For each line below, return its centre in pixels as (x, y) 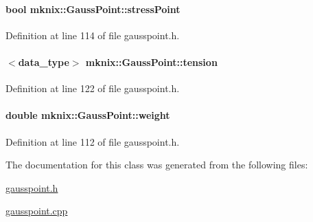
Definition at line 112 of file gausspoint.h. (93, 141)
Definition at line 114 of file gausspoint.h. (93, 35)
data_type (44, 62)
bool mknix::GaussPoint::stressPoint (93, 9)
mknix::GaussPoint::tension (151, 62)
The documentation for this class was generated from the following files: (157, 165)
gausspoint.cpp (37, 211)
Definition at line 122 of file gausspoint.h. (93, 88)
